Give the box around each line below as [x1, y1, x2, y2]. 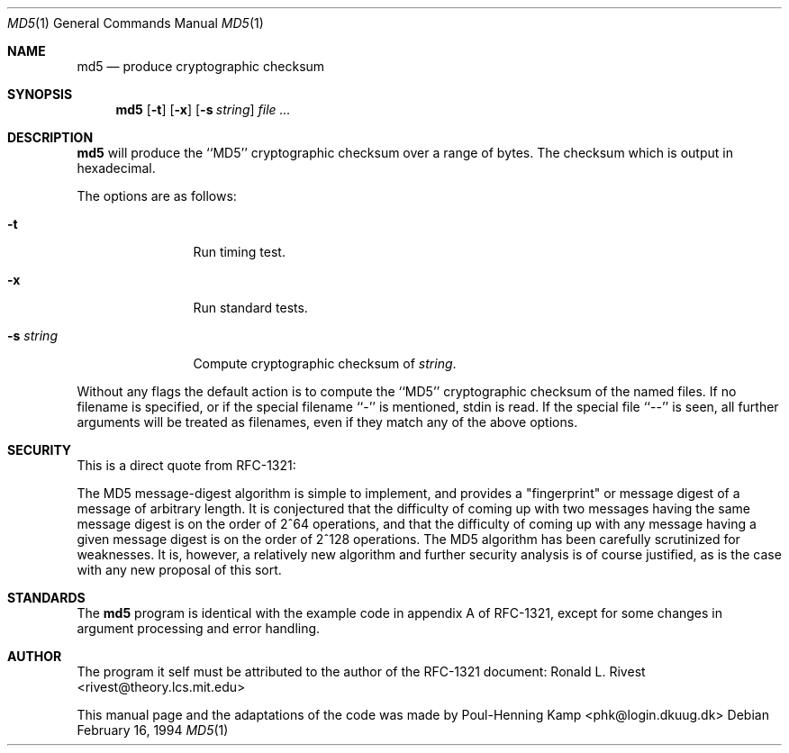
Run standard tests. [193, 300, 308, 315]
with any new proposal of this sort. [77, 562, 282, 577]
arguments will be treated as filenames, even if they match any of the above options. [77, 414, 578, 430]
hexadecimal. [77, 160, 156, 176]
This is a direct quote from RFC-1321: [77, 458, 296, 473]
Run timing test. [193, 244, 286, 259]
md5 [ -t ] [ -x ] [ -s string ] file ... [115, 102, 291, 117]
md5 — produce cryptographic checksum [77, 59, 325, 74]
